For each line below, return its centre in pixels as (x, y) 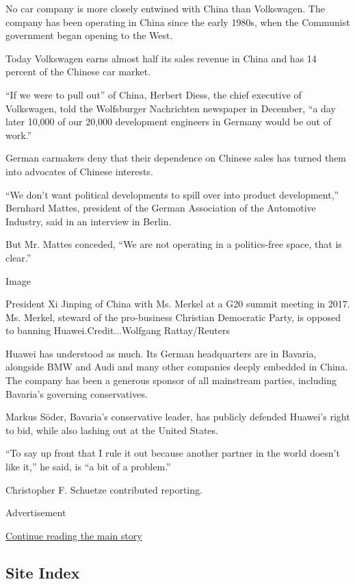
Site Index (43, 572)
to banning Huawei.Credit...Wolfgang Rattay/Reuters (118, 330)
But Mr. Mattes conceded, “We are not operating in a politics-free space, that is (174, 244)
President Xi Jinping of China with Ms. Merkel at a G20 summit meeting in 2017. (178, 304)
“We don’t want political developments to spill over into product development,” (172, 194)
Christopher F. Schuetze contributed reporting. (104, 489)
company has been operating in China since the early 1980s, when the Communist (178, 22)
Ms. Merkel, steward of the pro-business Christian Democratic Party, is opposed (173, 317)
